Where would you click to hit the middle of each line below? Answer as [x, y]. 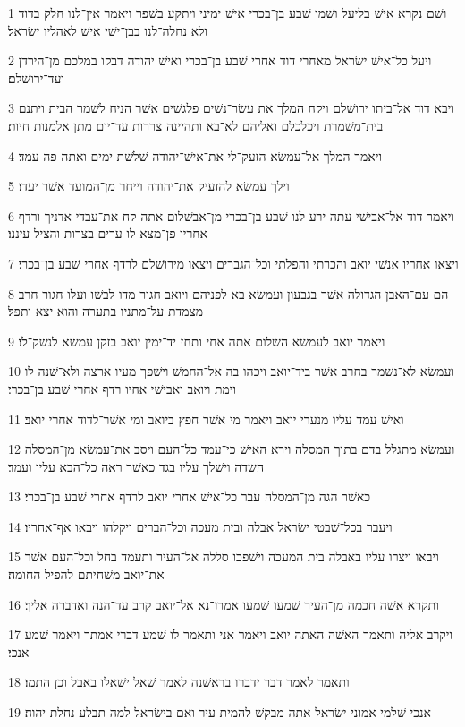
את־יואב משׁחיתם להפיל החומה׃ [86, 574]
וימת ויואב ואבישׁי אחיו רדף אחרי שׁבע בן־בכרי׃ [123, 388]
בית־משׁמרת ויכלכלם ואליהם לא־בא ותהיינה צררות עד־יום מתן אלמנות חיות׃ [196, 125]
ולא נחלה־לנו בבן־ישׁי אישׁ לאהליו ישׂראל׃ [108, 30]
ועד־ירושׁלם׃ [36, 77]
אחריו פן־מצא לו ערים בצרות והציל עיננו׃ [108, 233]
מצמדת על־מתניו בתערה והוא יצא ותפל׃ [106, 311]
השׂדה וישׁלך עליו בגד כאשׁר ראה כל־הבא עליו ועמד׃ [136, 466]
